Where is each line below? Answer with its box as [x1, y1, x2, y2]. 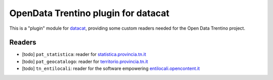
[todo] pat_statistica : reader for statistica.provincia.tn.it [22, 51, 146, 57]
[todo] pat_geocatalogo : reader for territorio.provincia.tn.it [22, 58, 149, 64]
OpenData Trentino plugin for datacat [9, 8, 169, 19]
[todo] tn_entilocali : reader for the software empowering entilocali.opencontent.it [22, 65, 200, 71]
